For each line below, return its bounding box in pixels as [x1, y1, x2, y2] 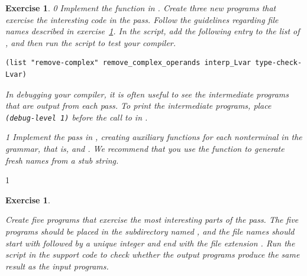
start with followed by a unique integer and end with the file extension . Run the [5, 236, 295, 249]
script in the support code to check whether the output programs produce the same [5, 248, 300, 261]
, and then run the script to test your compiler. [5, 36, 176, 48]
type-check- [255, 59, 302, 67]
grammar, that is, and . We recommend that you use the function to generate [5, 142, 285, 154]
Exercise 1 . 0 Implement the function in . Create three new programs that [5, 2, 276, 14]
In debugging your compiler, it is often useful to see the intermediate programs [5, 87, 289, 100]
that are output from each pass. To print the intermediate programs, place [5, 99, 272, 112]
